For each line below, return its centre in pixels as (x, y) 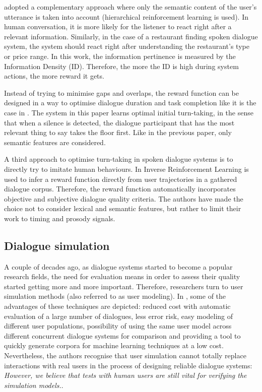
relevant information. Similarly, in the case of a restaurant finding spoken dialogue (131, 36)
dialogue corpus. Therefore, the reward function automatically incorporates (120, 189)
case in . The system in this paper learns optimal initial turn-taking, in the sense (129, 112)
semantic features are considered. (55, 142)
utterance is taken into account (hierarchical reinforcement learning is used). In (126, 16)
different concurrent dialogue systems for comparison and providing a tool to (122, 335)
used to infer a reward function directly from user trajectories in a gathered (121, 179)
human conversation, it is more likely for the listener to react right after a (118, 26)
